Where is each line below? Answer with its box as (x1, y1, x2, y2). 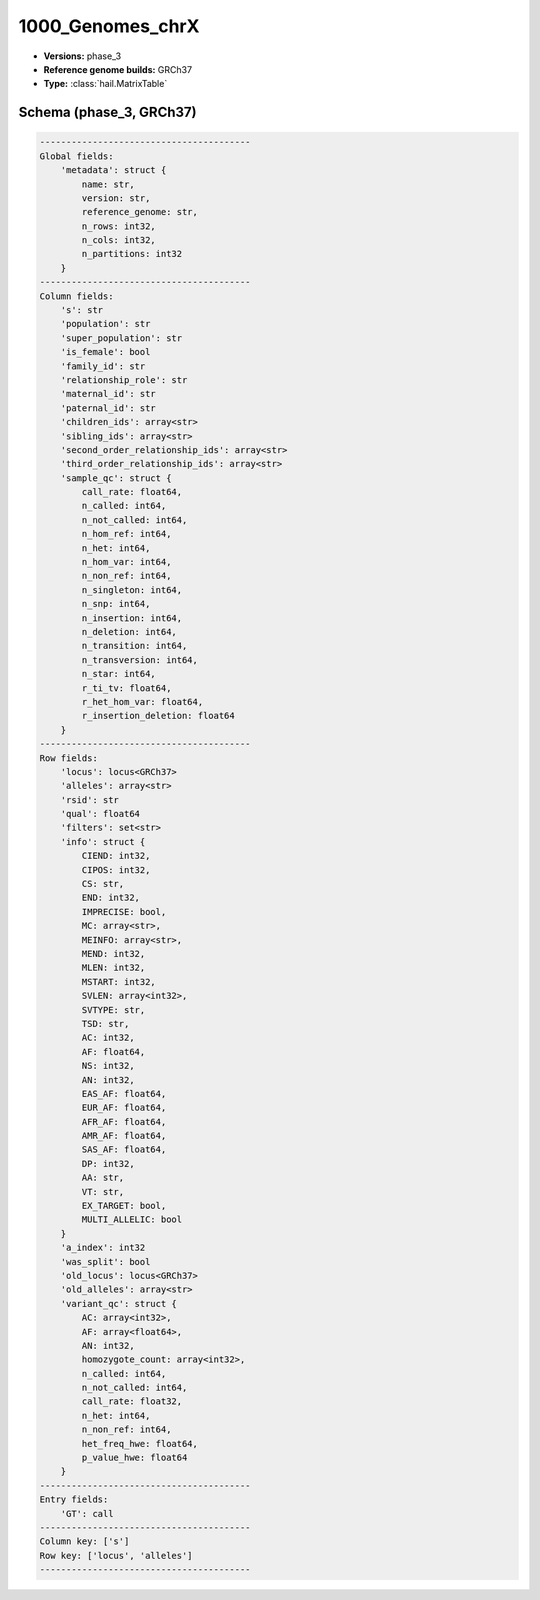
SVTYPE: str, (81, 1004, 146, 1015)
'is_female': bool (60, 346, 151, 358)
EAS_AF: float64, (81, 1088, 167, 1099)
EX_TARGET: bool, (81, 1200, 167, 1212)
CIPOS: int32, (81, 864, 151, 875)
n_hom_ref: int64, (81, 528, 172, 540)
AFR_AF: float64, (81, 1116, 167, 1127)
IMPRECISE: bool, (81, 906, 167, 917)
